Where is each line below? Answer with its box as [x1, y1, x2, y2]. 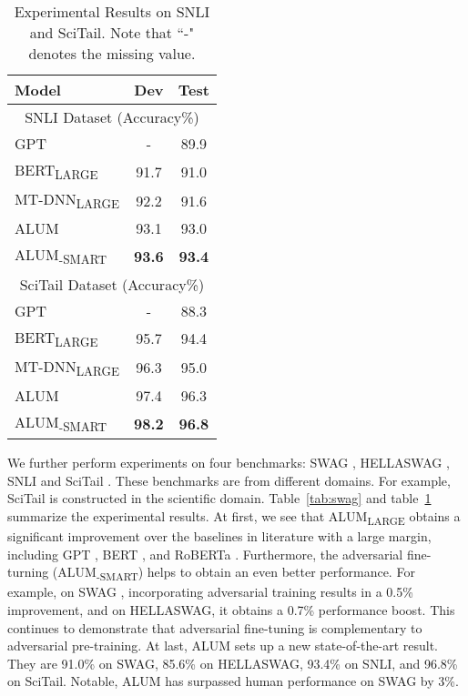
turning [7, 562, 49, 581]
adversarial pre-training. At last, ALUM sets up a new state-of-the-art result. [7, 636, 439, 655]
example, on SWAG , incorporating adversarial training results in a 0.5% [7, 582, 413, 601]
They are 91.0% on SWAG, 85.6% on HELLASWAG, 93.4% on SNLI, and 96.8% [7, 653, 458, 672]
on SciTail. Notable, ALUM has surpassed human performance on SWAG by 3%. [7, 671, 459, 691]
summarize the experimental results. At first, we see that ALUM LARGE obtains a [7, 506, 461, 528]
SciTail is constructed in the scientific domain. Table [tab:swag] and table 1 [7, 489, 432, 508]
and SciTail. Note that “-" [29, 22, 195, 43]
